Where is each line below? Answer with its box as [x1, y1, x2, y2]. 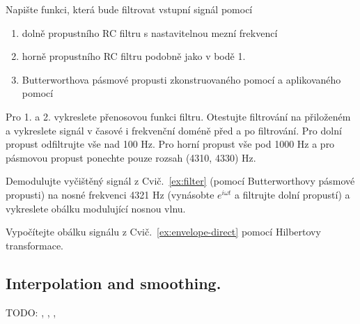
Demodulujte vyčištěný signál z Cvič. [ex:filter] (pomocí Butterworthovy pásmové [6, 173, 355, 188]
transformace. [6, 238, 63, 252]
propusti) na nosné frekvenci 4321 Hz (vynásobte [6, 187, 214, 201]
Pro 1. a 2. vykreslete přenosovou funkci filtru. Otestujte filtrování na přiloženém [6, 109, 351, 123]
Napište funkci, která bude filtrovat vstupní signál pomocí [6, 2, 253, 16]
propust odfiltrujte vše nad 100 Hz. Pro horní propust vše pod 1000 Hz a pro [6, 137, 335, 151]
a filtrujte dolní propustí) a [235, 187, 350, 201]
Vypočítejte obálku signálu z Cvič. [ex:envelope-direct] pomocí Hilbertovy [6, 224, 321, 239]
